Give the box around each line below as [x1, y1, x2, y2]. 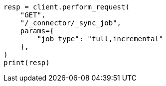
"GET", [20, 11, 46, 19]
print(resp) [3, 59, 50, 67]
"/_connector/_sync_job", [20, 19, 122, 27]
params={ [20, 27, 54, 35]
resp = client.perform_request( [3, 3, 130, 11]
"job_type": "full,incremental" [37, 35, 164, 43]
